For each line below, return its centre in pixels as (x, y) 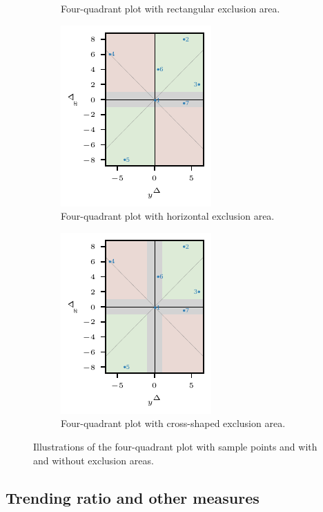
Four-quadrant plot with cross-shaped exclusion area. (173, 423)
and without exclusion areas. (94, 460)
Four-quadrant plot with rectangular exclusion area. (170, 8)
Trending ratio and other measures (133, 497)
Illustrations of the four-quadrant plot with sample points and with (175, 446)
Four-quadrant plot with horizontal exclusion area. (168, 216)
